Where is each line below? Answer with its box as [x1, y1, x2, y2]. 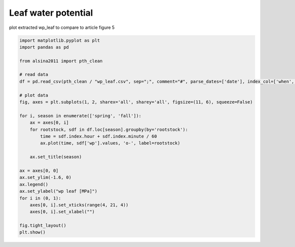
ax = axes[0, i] [29, 120, 69, 125]
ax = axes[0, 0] [19, 168, 59, 173]
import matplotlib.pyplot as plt [19, 37, 100, 43]
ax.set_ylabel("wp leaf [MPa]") [19, 189, 98, 194]
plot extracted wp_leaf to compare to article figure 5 [9, 25, 115, 30]
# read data [19, 72, 49, 77]
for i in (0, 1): [19, 195, 61, 201]
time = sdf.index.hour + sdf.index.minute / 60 [40, 134, 157, 139]
